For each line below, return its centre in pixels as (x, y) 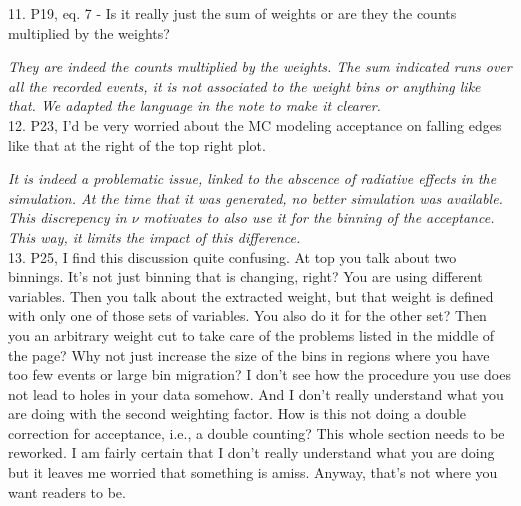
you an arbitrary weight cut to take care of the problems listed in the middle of (251, 334)
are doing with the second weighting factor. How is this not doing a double (237, 413)
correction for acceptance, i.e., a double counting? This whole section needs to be (256, 432)
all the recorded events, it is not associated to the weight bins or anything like (244, 85)
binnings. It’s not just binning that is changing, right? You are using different (245, 276)
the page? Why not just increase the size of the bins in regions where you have (249, 354)
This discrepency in (67, 217)
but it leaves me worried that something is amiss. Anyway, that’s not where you (253, 472)
